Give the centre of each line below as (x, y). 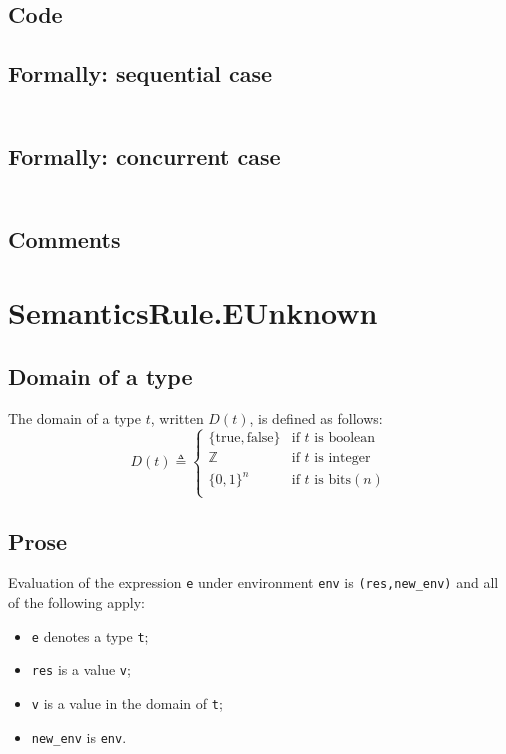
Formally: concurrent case (144, 155)
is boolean (345, 438)
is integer (342, 458)
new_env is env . (79, 736)
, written (177, 417)
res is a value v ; (81, 669)
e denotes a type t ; (90, 635)
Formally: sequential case (140, 73)
